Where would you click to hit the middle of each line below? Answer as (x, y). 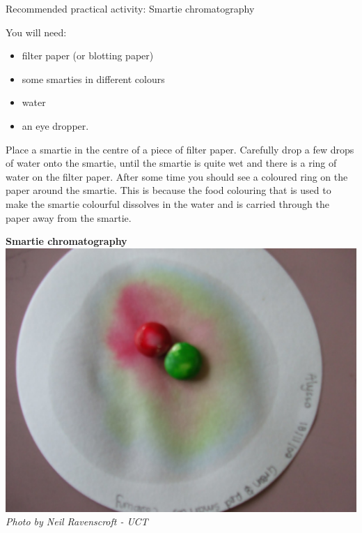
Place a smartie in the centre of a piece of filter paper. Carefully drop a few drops (180, 149)
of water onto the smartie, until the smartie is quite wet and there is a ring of (171, 163)
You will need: (36, 32)
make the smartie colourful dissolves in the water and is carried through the (167, 203)
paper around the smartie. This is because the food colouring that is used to (168, 190)
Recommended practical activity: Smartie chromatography (130, 8)
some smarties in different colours (93, 78)
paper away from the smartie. (69, 217)
